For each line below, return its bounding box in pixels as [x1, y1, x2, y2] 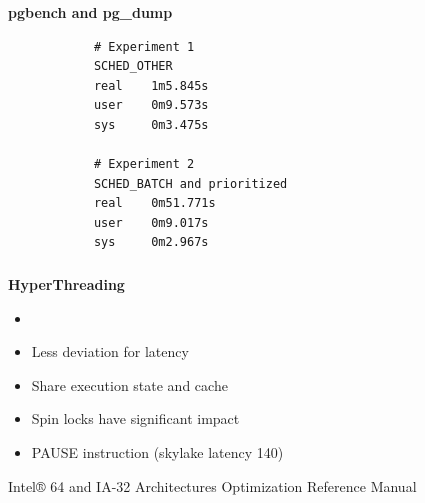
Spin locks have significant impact [31, 408, 240, 429]
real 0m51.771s [93, 196, 216, 211]
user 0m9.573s [93, 98, 209, 113]
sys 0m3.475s [93, 117, 209, 132]
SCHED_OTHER [93, 59, 173, 74]
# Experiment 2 [93, 157, 195, 172]
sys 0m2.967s [93, 235, 209, 250]
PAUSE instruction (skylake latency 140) [31, 441, 284, 462]
